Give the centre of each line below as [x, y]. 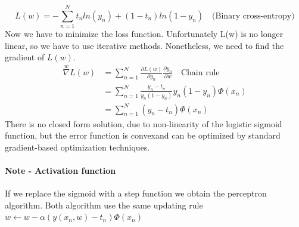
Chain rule [200, 73]
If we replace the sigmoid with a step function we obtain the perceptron [136, 193]
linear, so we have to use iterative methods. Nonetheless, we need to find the [144, 45]
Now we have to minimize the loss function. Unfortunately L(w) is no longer [144, 34]
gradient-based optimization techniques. [77, 147]
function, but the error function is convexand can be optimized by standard [143, 135]
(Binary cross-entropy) [253, 16]
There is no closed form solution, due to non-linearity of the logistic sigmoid [144, 123]
